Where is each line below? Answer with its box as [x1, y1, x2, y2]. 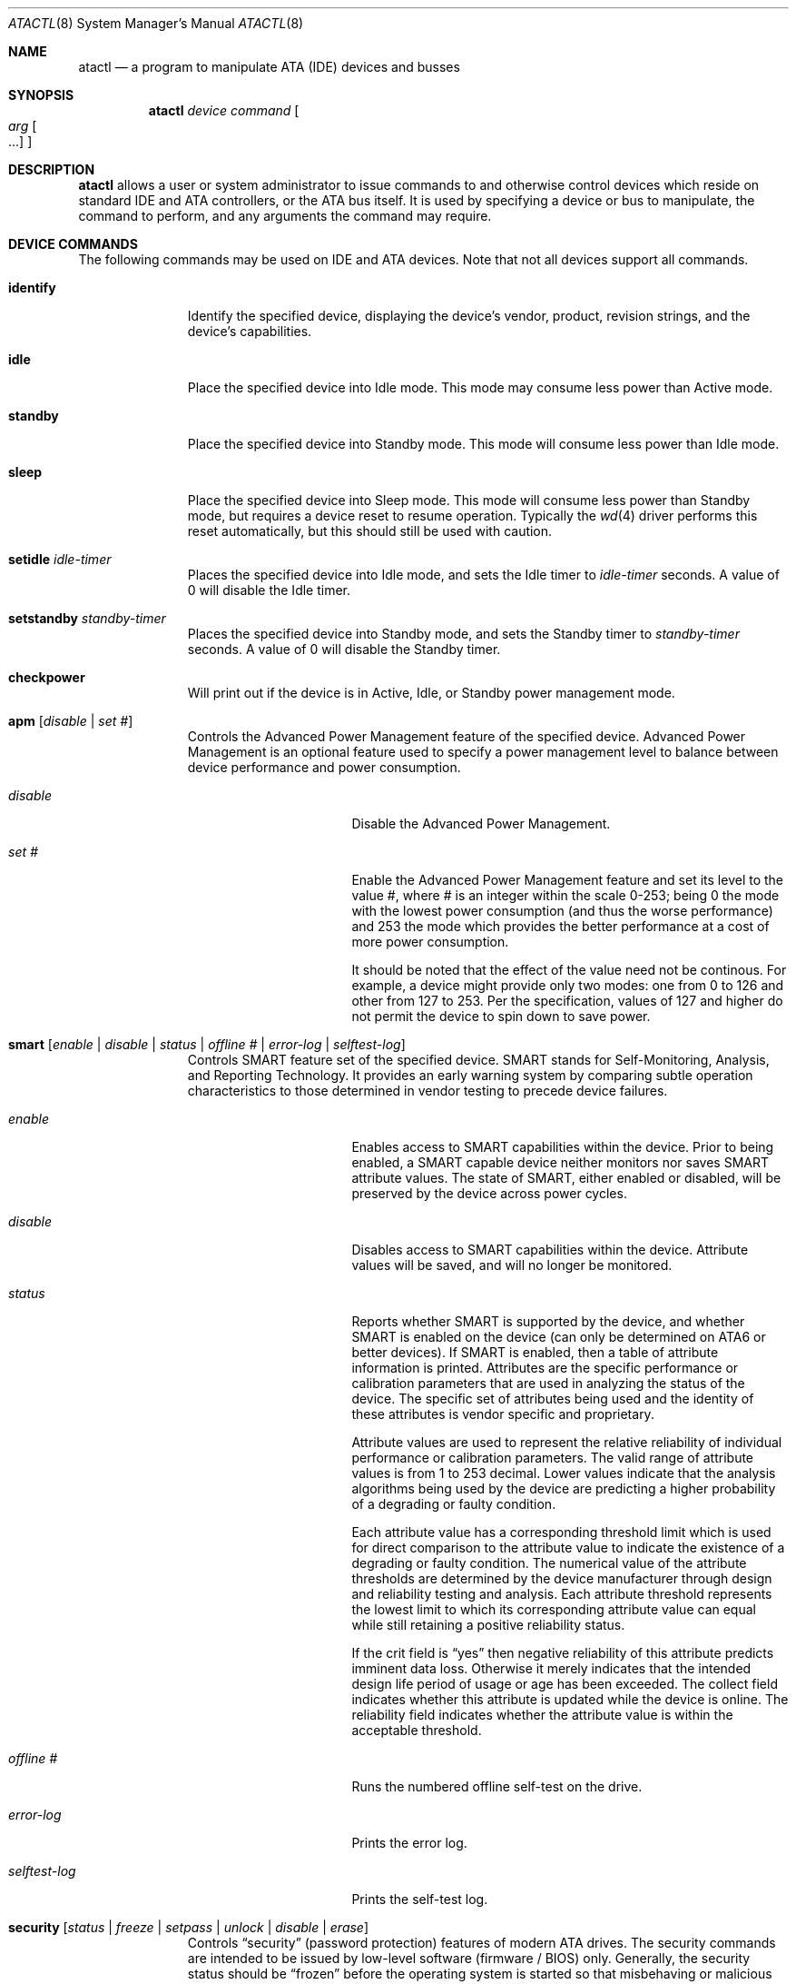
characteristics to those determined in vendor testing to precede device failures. [187, 1083, 668, 1098]
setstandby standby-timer [8, 610, 166, 626]
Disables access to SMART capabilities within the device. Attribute [351, 1242, 749, 1257]
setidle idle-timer [8, 551, 112, 567]
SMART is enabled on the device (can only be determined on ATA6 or [351, 1329, 766, 1344]
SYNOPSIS [8, 87, 74, 103]
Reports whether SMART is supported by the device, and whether [351, 1314, 745, 1329]
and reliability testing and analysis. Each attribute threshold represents [351, 1586, 772, 1602]
